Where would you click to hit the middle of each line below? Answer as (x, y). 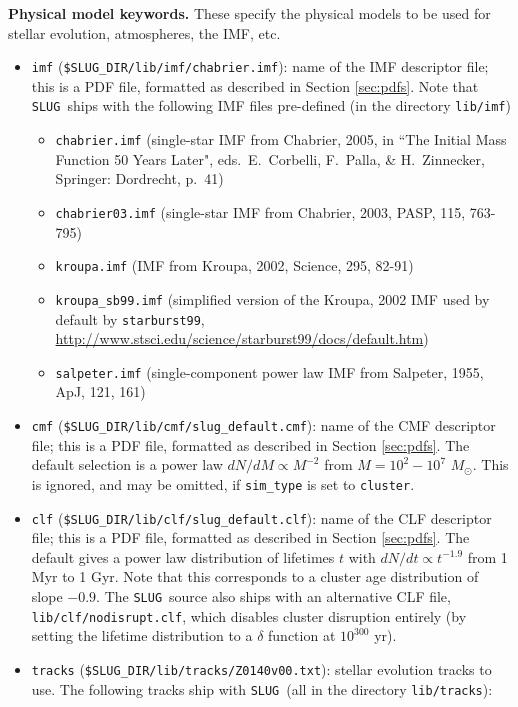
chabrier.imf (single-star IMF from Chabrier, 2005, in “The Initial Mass (281, 139)
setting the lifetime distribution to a (142, 635)
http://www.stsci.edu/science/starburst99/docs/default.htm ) (242, 338)
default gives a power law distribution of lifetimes (183, 556)
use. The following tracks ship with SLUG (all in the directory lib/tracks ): (262, 688)
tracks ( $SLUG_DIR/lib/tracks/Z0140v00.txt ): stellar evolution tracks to (261, 668)
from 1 (487, 556)
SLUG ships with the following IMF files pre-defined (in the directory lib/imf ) (271, 105)
